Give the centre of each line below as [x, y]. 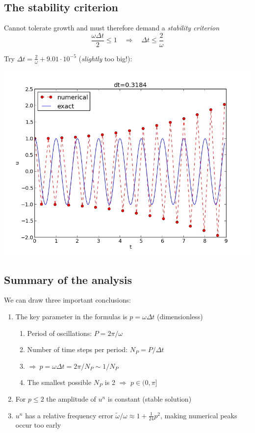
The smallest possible [59, 382]
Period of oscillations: [60, 333]
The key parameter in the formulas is [71, 317]
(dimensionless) [180, 317]
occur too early [38, 425]
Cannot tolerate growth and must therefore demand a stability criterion [112, 28]
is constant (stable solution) [150, 399]
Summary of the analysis [68, 279]
